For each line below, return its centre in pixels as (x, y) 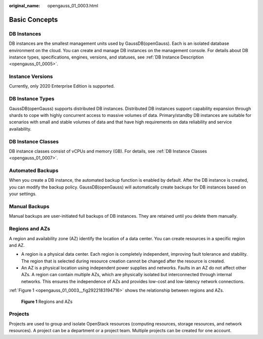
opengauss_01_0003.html (73, 6)
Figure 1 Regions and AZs (47, 301)
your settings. (23, 194)
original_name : (25, 6)
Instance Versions (31, 76)
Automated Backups (34, 170)
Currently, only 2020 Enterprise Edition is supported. (62, 86)
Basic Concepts (33, 19)
